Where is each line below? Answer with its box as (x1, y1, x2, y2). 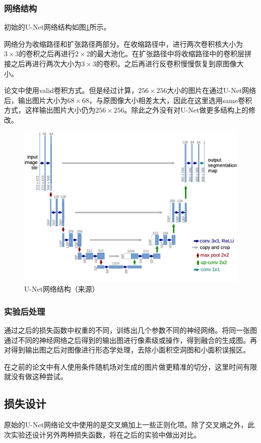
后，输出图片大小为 (4, 95, 67, 105)
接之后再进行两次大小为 (4, 58, 81, 68)
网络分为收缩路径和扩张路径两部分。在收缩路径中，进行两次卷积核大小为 (4, 38, 243, 49)
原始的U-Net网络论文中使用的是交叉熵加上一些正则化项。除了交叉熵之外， (4, 419, 248, 430)
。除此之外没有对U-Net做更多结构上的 (124, 105, 248, 115)
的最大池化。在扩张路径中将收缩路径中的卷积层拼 (90, 48, 252, 59)
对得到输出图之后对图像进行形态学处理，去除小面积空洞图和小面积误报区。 (4, 344, 250, 355)
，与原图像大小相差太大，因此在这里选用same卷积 (89, 95, 252, 105)
